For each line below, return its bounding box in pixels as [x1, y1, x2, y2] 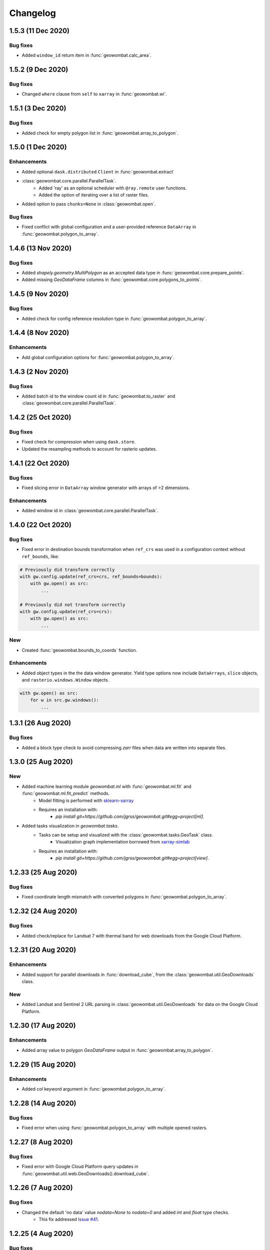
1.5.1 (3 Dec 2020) [9, 104, 66, 112]
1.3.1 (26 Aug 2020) [9, 719, 71, 727]
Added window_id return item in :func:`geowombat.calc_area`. [21, 52, 152, 58]
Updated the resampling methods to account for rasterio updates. [21, 445, 157, 452]
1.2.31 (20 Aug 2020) [9, 945, 76, 954]
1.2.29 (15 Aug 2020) [9, 1060, 76, 1068]
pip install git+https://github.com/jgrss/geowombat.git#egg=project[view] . [55, 855, 209, 861]
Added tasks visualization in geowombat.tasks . [21, 822, 119, 828]
